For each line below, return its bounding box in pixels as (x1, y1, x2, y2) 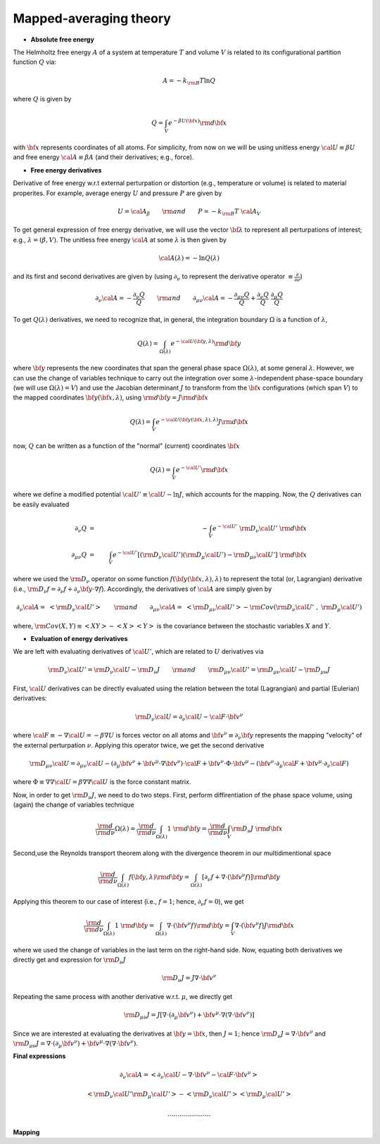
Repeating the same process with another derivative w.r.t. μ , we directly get (13, 992, 233, 1000)
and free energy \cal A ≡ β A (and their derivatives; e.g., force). (13, 153, 194, 161)
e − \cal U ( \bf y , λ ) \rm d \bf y (170, 338, 241, 348)
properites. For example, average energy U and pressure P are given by (13, 189, 222, 197)
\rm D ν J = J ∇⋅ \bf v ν (162, 973, 217, 984)
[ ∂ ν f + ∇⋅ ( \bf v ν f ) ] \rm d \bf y (201, 872, 281, 883)
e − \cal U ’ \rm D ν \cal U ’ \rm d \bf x (212, 523, 308, 534)
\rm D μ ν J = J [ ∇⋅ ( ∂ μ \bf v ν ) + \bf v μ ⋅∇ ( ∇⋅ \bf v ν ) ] (123, 1009, 255, 1021)
